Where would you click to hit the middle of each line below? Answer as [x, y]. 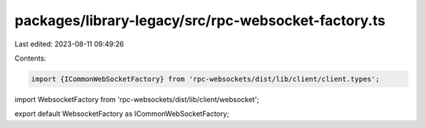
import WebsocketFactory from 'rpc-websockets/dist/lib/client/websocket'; [137, 99]
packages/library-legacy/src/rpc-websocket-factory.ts [200, 20]
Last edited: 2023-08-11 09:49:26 [69, 44]
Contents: [30, 58]
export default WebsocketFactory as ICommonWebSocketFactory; [122, 114]
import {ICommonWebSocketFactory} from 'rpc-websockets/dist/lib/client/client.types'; [205, 79]
